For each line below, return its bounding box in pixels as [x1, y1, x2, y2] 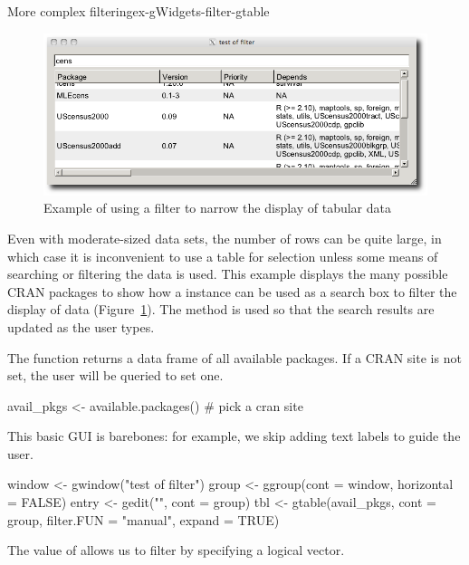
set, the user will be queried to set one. [7, 366, 224, 385]
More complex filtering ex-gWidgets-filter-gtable [7, 2, 270, 20]
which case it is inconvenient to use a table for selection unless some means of [7, 246, 438, 265]
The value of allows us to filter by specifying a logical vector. [7, 541, 345, 560]
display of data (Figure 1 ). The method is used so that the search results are [7, 300, 435, 319]
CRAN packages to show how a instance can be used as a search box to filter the [7, 282, 457, 301]
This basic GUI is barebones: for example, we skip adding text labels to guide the [7, 426, 461, 445]
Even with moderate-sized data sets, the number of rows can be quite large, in [7, 228, 442, 247]
